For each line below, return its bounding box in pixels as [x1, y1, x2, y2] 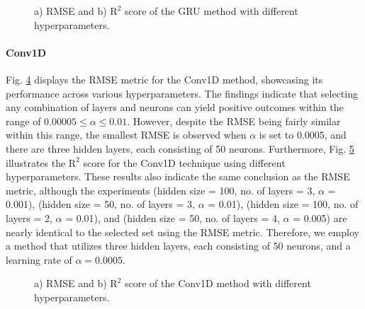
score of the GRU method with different [125, 4, 298, 18]
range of [6, 113, 41, 128]
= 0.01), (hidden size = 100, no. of [208, 197, 359, 211]
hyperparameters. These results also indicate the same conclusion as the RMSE [6, 169, 350, 184]
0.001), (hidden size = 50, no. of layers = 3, [6, 197, 195, 211]
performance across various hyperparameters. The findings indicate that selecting [6, 86, 358, 100]
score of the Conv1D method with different [125, 276, 311, 291]
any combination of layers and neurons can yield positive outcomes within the [6, 100, 344, 115]
